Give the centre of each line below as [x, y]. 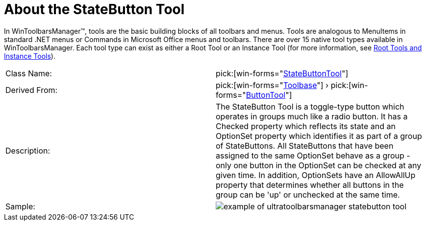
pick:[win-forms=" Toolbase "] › [272, 85]
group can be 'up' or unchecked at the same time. [308, 194]
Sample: [20, 206]
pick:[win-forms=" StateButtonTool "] [282, 73]
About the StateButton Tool [94, 9]
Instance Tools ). [30, 56]
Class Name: [29, 73]
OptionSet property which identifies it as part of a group [319, 136]
